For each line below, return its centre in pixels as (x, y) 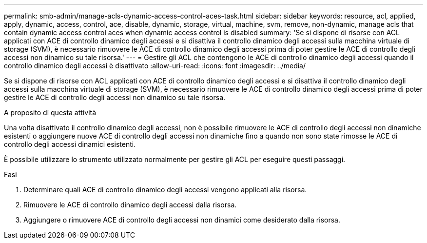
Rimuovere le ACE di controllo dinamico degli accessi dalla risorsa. (130, 205)
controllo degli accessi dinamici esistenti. (70, 144)
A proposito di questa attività (50, 112)
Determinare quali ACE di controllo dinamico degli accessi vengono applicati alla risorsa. (165, 190)
